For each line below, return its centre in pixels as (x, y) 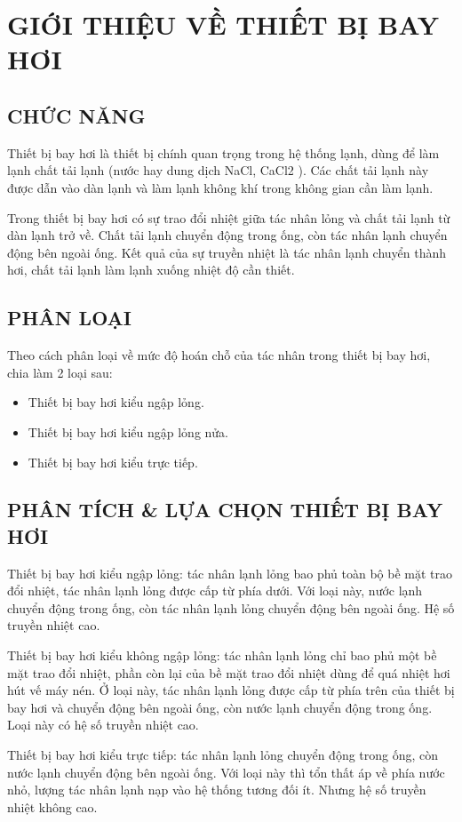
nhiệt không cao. (52, 806)
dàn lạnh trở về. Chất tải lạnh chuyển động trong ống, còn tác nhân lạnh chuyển (227, 235)
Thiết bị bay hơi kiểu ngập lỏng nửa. (128, 431)
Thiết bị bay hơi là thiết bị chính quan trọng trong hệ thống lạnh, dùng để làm (223, 152)
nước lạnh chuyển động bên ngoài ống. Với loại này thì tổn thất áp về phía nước (226, 772)
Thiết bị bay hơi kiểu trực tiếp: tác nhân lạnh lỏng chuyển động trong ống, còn (223, 755)
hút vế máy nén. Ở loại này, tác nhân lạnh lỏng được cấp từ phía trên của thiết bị (231, 690)
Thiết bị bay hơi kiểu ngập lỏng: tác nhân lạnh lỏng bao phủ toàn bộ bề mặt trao (230, 573)
